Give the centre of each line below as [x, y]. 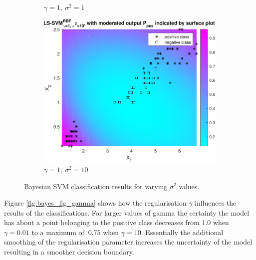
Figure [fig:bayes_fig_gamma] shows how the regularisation [95, 203]
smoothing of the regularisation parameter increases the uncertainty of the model [128, 242]
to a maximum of [58, 232]
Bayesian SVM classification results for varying [96, 186]
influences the [216, 203]
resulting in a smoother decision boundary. [69, 252]
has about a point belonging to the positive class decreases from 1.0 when [117, 222]
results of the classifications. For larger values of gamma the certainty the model [127, 212]
